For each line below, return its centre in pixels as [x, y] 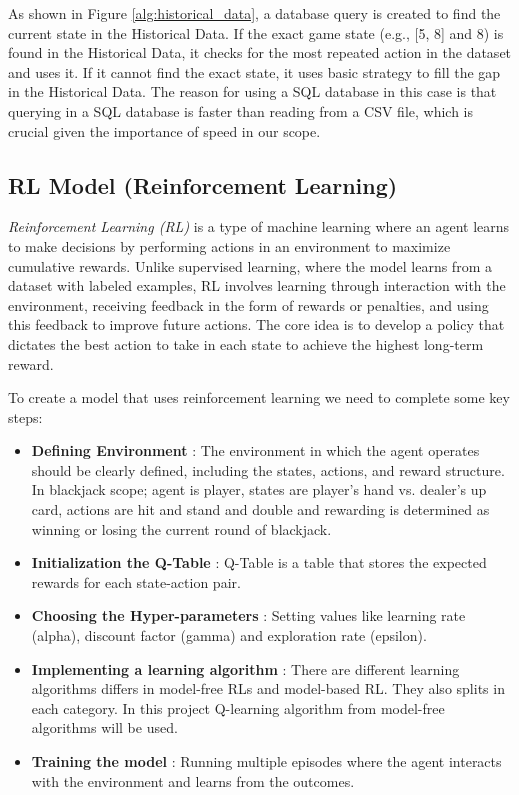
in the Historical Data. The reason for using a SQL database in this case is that [252, 91]
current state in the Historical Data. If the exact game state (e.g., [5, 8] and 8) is [256, 32]
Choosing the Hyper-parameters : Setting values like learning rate [248, 615]
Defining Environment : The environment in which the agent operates [255, 450]
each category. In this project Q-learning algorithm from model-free [238, 707]
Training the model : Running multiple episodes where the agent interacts [266, 761]
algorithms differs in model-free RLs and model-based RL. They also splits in [268, 688]
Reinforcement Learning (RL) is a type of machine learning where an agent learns [259, 226]
